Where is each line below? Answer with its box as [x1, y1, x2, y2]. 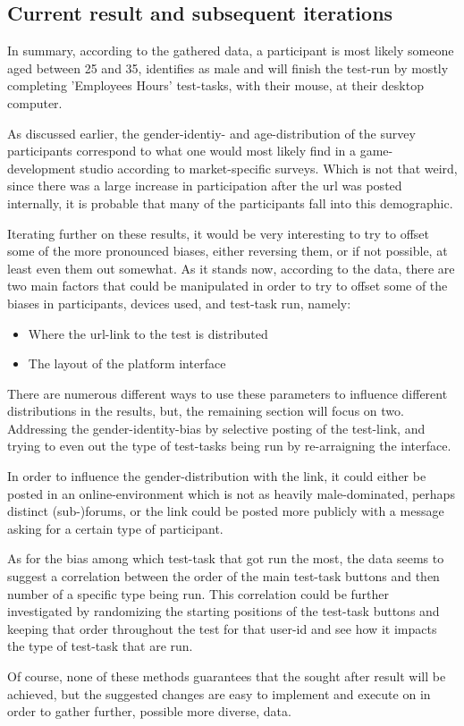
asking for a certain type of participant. [7, 519, 224, 537]
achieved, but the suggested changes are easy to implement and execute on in [7, 684, 431, 703]
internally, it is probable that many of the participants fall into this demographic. [7, 193, 453, 212]
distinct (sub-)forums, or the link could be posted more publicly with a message [7, 502, 444, 520]
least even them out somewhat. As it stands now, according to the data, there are [7, 258, 455, 277]
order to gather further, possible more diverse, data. [7, 702, 291, 721]
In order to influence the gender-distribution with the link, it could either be [7, 467, 426, 485]
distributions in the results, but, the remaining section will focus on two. [7, 401, 404, 420]
